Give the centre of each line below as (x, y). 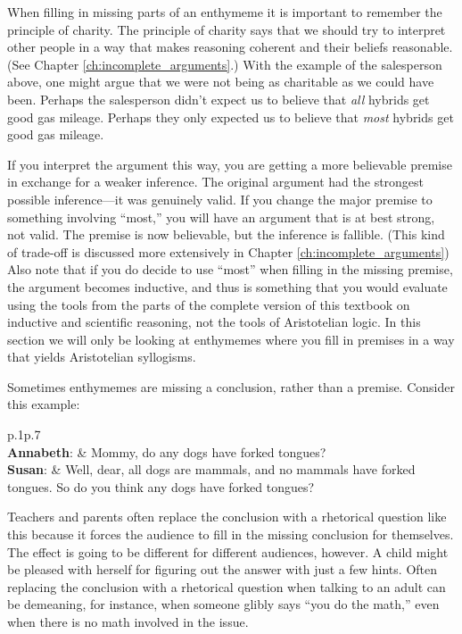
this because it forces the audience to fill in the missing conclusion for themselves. (231, 534)
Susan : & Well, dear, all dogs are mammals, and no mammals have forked (211, 469)
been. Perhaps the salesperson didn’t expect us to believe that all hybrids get (219, 99)
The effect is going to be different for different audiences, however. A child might (228, 551)
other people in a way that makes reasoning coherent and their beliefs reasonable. (230, 47)
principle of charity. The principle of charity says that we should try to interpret (227, 29)
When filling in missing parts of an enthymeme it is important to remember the (225, 12)
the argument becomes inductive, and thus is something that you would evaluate (227, 286)
